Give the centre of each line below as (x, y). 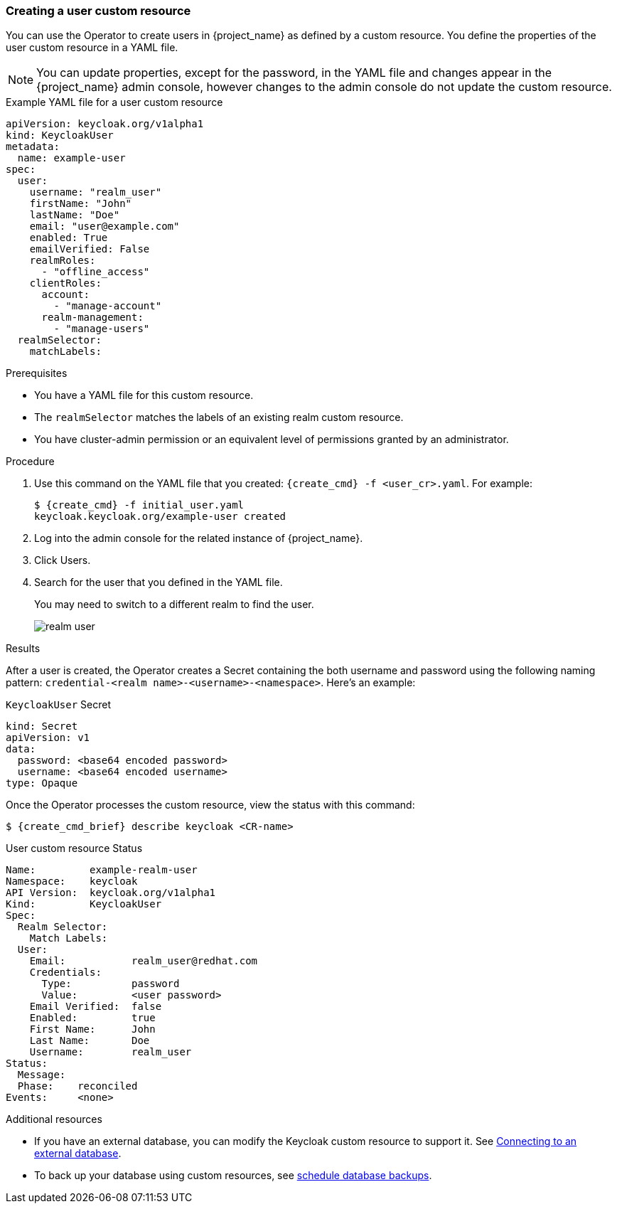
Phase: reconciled (77, 1086)
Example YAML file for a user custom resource (114, 102)
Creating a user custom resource (98, 11)
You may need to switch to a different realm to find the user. (174, 604)
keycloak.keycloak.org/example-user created (160, 517)
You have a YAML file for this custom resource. (144, 395)
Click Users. (63, 560)
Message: (42, 1075)
